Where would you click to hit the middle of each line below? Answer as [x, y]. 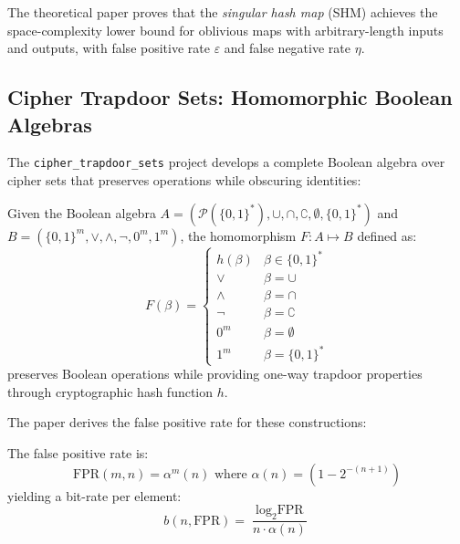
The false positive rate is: [78, 453]
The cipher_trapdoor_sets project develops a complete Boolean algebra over [226, 162]
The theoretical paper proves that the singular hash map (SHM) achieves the [223, 12]
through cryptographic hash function [110, 391]
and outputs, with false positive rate [109, 48]
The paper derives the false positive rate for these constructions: [187, 422]
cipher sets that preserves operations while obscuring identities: [184, 180]
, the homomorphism [238, 235]
